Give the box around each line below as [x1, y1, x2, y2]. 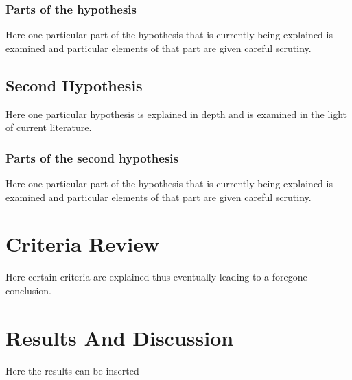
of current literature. [5, 120, 92, 134]
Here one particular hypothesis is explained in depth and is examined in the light [5, 106, 347, 121]
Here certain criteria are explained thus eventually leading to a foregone [5, 270, 307, 284]
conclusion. [5, 283, 51, 297]
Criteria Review [5, 230, 160, 258]
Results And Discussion [5, 323, 234, 351]
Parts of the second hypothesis [5, 149, 178, 166]
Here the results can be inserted [5, 363, 139, 377]
